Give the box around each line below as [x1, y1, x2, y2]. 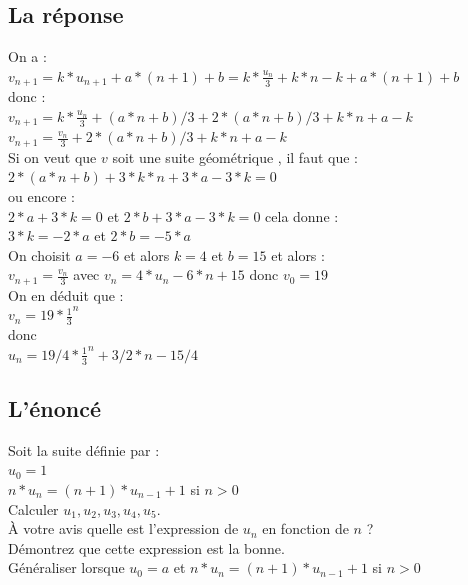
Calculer [8, 498, 59, 519]
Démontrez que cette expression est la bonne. [8, 537, 285, 558]
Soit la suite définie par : [8, 439, 160, 460]
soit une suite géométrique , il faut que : [112, 146, 358, 167]
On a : [8, 46, 47, 67]
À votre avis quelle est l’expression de [8, 518, 239, 539]
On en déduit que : [8, 284, 124, 305]
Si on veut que [8, 146, 97, 167]
